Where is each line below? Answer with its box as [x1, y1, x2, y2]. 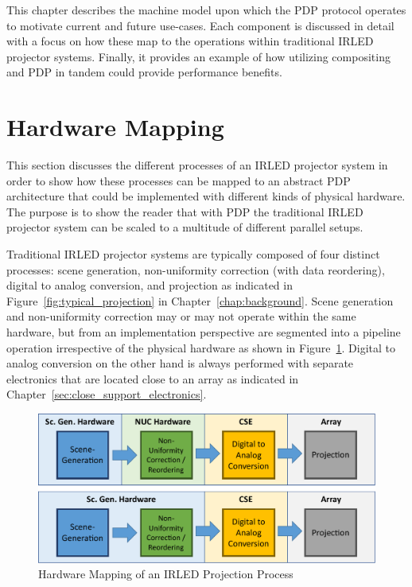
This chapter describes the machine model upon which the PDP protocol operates [6, 2, 406, 17]
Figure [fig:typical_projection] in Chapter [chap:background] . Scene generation [6, 292, 394, 309]
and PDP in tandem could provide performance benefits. [6, 64, 282, 80]
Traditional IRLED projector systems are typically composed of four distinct [6, 246, 380, 262]
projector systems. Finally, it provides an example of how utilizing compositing [6, 48, 391, 64]
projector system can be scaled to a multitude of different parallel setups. [6, 219, 363, 235]
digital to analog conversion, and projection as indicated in [6, 277, 293, 293]
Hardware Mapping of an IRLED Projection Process [38, 566, 293, 582]
